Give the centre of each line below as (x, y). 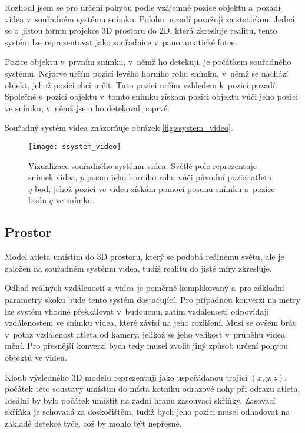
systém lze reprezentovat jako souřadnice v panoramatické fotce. (121, 42)
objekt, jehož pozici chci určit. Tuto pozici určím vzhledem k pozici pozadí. (141, 85)
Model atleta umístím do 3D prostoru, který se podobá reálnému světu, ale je (145, 257)
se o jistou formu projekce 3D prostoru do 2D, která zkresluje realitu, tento (141, 30)
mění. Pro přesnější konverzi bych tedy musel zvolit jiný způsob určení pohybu (146, 346)
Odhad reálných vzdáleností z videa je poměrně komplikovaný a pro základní (145, 288)
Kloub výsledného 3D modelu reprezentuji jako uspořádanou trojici (126, 377)
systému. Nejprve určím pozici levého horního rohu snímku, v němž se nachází (147, 73)
